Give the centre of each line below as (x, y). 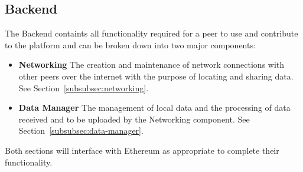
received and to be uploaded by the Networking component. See (134, 119)
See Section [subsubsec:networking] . (84, 87)
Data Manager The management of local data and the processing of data (154, 107)
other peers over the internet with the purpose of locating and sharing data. (156, 76)
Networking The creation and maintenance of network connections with (151, 64)
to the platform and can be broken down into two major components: (130, 44)
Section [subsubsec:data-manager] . (81, 130)
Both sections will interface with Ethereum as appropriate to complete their (142, 150)
